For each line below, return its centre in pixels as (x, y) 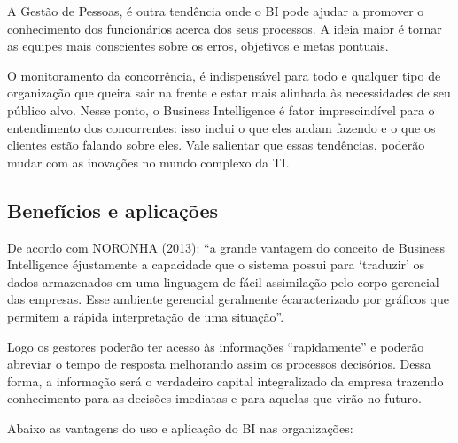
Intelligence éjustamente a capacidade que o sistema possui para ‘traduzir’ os (216, 264)
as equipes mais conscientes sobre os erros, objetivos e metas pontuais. (198, 46)
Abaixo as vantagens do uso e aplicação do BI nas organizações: (180, 427)
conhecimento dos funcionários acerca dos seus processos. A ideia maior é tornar (225, 28)
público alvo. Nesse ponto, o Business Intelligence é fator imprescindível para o (221, 109)
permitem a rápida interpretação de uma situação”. (146, 316)
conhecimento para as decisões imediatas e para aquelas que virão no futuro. (214, 398)
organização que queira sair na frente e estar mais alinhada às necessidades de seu (229, 93)
